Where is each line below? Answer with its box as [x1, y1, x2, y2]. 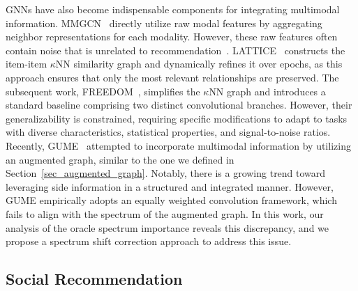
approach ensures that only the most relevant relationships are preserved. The [6, 70, 339, 84]
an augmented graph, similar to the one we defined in [6, 152, 234, 166]
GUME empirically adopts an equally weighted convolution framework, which [6, 193, 337, 207]
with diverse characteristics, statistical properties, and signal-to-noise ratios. [6, 125, 331, 139]
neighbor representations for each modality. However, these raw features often [6, 29, 338, 44]
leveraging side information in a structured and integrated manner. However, [6, 179, 334, 194]
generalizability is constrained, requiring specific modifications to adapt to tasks [6, 111, 348, 125]
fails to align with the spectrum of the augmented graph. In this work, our [6, 206, 324, 221]
